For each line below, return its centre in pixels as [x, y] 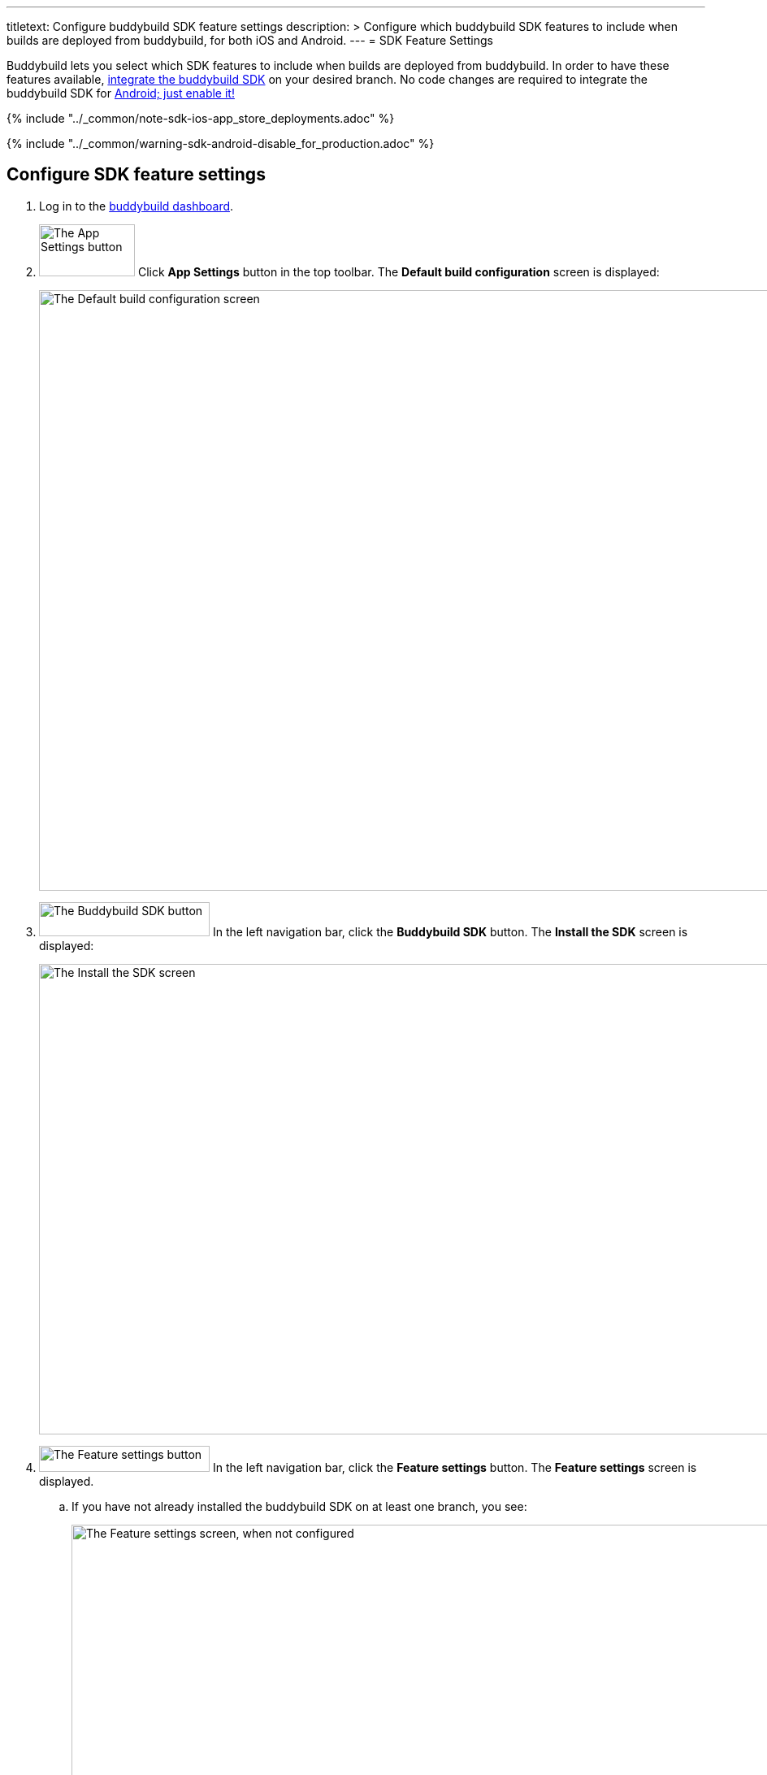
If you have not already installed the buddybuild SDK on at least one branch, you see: [299, 1506]
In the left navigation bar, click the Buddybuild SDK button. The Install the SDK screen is [450, 931]
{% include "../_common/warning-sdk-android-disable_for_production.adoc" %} [221, 143]
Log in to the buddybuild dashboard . [136, 206]
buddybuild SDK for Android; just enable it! [121, 93]
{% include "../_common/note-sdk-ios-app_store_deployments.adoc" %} [201, 118]
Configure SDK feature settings [136, 175]
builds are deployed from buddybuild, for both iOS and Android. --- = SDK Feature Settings [250, 40]
